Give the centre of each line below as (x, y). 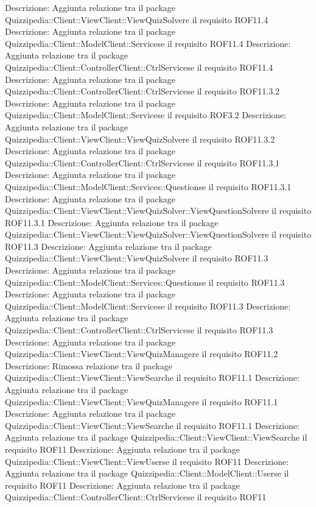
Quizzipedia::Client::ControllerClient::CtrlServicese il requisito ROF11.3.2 (142, 91)
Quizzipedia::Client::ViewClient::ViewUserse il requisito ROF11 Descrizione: (147, 461)
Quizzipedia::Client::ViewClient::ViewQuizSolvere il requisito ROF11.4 (137, 19)
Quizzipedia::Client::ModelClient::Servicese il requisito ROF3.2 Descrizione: (146, 115)
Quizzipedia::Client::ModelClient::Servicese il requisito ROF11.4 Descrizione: (148, 43)
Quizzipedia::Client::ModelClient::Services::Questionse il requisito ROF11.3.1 (148, 186)
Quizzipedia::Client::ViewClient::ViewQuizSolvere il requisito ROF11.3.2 (140, 139)
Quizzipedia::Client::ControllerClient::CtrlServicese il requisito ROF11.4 (139, 67)
